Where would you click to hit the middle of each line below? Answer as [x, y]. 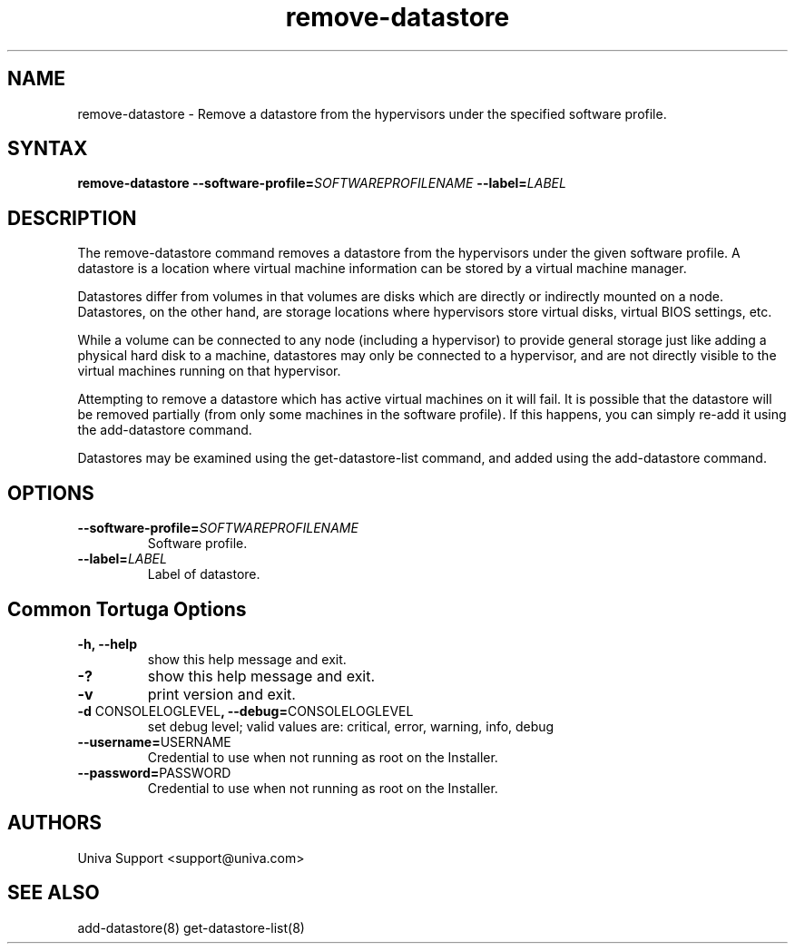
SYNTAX [48, 149]
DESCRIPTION [72, 218]
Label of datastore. [204, 574]
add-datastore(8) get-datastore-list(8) [191, 927]
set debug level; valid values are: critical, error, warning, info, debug [351, 726]
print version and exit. [221, 694]
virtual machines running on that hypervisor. [209, 371]
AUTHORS [55, 823]
